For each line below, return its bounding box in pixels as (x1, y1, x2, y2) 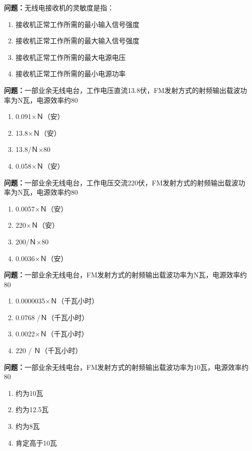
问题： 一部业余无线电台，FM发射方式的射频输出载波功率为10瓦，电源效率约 (4, 361, 249, 372)
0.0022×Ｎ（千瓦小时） (15, 329, 88, 339)
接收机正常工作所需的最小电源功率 (15, 68, 126, 79)
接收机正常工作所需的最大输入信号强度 (15, 35, 140, 46)
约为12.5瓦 (15, 404, 49, 415)
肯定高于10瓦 (15, 437, 57, 448)
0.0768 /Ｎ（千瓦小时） (15, 312, 89, 322)
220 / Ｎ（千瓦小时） (15, 345, 83, 356)
